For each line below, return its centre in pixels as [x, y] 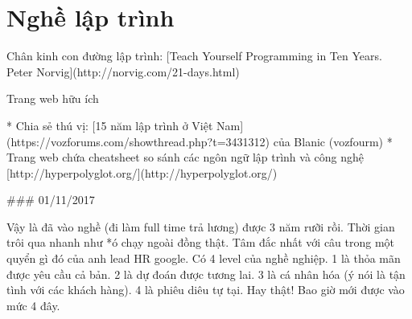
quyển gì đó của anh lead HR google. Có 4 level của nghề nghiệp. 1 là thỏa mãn [204, 258]
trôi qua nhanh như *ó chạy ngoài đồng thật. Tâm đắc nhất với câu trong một [201, 242]
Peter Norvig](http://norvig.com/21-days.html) [123, 71]
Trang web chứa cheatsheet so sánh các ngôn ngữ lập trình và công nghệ [185, 157]
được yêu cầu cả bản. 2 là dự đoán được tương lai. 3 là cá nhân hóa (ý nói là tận [206, 274]
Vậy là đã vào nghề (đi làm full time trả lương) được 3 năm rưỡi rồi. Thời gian [201, 226]
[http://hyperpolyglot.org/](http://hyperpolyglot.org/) [142, 172]
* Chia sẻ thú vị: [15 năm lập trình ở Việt [110, 125]
